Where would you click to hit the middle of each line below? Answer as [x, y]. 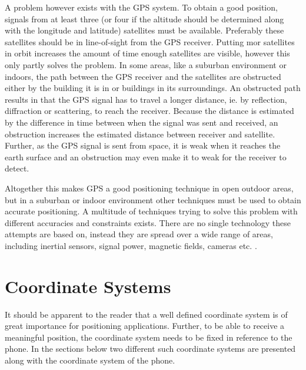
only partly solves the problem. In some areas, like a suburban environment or [146, 64]
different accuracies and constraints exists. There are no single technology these [148, 222]
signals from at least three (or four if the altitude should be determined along [144, 18]
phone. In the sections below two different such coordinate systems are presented [150, 349]
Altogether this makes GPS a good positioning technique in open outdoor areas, [149, 188]
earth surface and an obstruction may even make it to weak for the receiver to [146, 157]
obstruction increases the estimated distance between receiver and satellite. [140, 134]
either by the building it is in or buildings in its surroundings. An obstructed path [153, 88]
